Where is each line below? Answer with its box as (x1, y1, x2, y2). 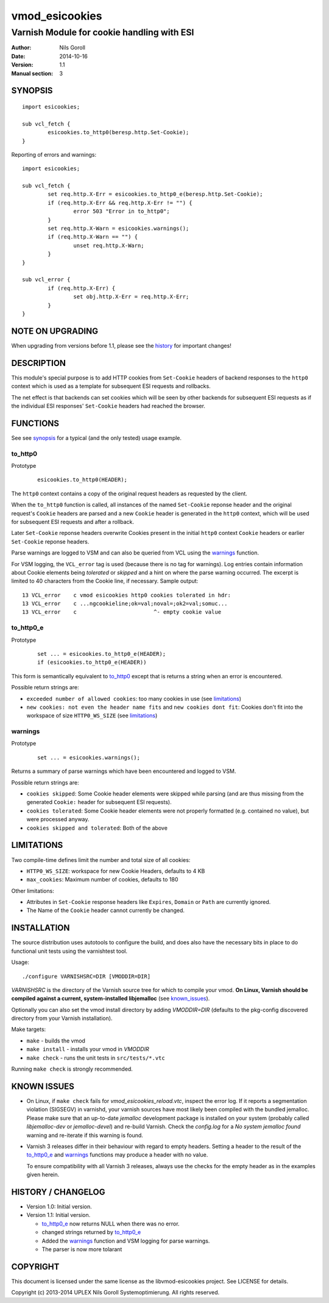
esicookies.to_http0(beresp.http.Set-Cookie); (48, 129, 189, 136)
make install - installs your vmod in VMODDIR (26, 1046, 149, 1053)
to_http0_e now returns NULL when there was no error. (41, 1220, 180, 1227)
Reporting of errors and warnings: (11, 151, 97, 158)
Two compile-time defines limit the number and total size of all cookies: (11, 856, 191, 863)
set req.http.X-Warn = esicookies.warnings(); (48, 225, 189, 232)
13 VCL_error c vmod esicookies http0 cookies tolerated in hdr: (22, 592, 231, 598)
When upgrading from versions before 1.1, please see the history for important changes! (11, 342, 232, 349)
